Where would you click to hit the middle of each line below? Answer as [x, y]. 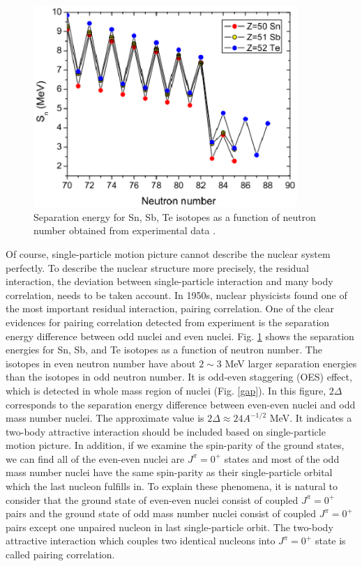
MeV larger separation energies [291, 363]
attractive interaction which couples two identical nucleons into [141, 541]
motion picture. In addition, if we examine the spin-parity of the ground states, [175, 445]
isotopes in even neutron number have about [101, 363]
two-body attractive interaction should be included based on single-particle [166, 431]
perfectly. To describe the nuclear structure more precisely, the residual [158, 267]
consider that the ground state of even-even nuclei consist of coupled [152, 499]
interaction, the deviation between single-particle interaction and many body [169, 281]
